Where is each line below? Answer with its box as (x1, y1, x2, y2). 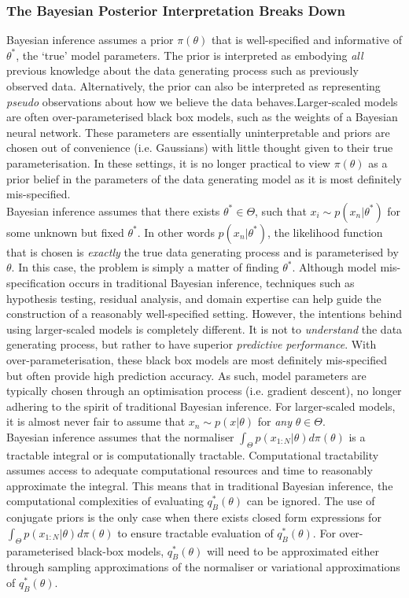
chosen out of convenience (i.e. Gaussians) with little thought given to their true (6, 139, 393, 156)
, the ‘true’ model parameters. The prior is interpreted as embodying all (16, 46, 363, 63)
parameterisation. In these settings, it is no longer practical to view (6, 154, 330, 171)
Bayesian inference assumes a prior (6, 31, 174, 48)
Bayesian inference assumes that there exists (6, 202, 220, 219)
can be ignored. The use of (246, 493, 375, 509)
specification (6, 274, 66, 290)
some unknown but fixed (6, 223, 124, 240)
